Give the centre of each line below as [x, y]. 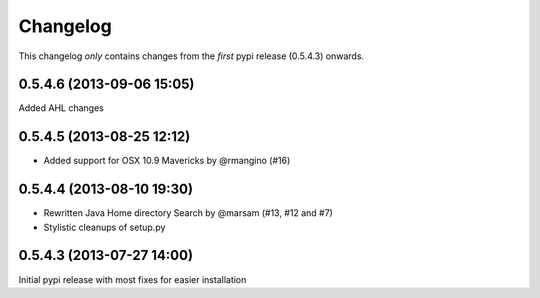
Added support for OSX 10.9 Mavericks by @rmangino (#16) [167, 161]
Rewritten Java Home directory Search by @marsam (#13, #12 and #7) [188, 213]
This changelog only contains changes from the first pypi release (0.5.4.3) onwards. [191, 56]
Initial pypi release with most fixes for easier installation [132, 279]
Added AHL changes [61, 108]
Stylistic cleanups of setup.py [104, 227]
